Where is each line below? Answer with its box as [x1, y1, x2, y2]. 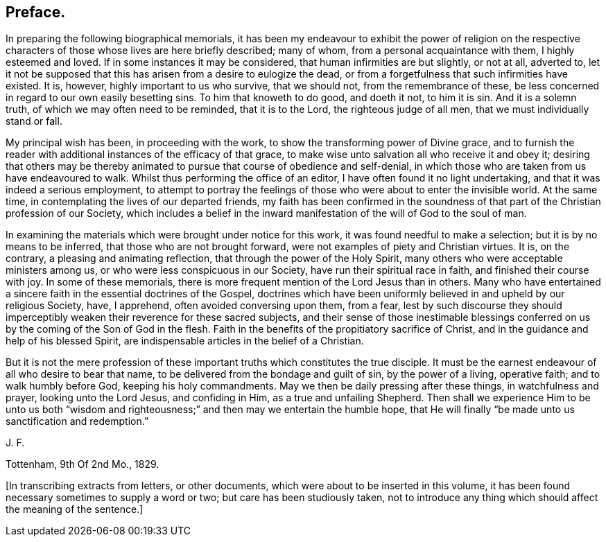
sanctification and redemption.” [6, 415, 149, 428]
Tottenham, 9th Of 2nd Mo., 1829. [6, 458, 159, 471]
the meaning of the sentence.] [6, 503, 144, 516]
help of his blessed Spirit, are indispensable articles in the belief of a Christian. [6, 335, 364, 347]
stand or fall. [6, 115, 62, 128]
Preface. [6, 3, 66, 21]
